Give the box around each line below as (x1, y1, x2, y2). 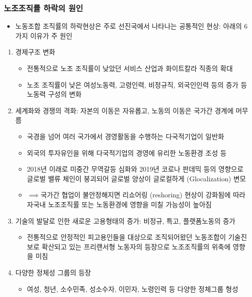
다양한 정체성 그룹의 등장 (15, 267, 91, 277)
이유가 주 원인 (30, 30, 72, 40)
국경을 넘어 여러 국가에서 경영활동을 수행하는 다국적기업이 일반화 (27, 131, 224, 141)
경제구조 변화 (15, 47, 55, 57)
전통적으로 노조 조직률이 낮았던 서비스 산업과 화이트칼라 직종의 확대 (27, 63, 233, 73)
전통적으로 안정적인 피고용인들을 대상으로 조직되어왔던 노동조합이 (27, 232, 226, 242)
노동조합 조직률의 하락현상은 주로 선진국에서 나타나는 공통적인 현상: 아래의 (15, 21, 242, 31)
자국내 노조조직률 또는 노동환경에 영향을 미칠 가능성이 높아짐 (27, 199, 212, 209)
